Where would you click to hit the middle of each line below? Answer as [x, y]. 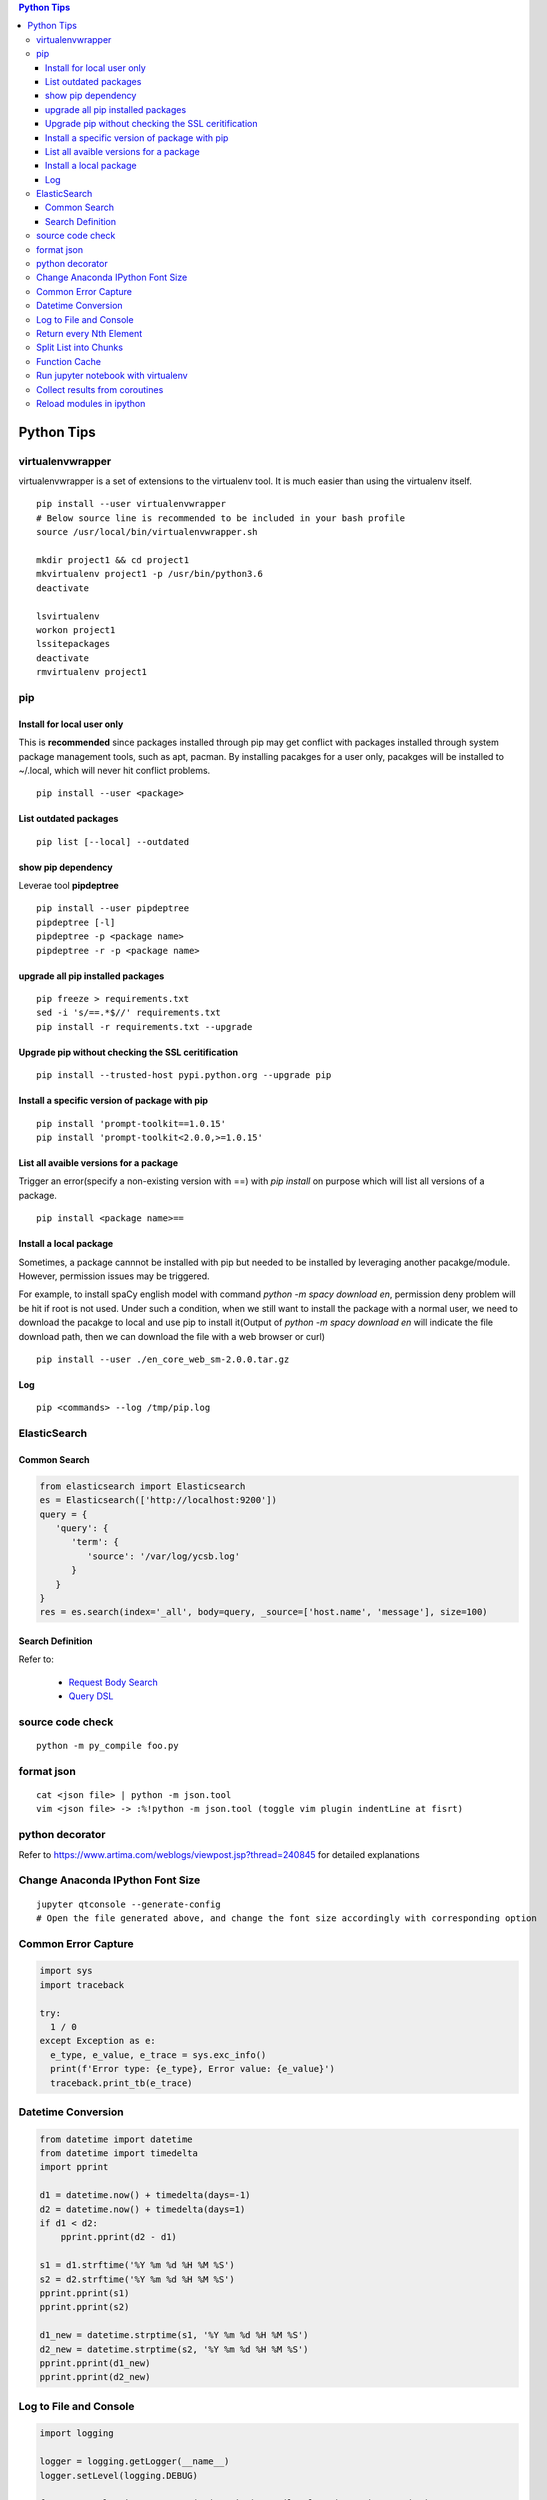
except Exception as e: [98, 2041]
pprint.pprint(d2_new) [95, 2377]
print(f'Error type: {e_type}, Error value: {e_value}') [192, 2069]
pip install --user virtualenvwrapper [131, 504]
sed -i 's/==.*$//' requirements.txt [129, 1013]
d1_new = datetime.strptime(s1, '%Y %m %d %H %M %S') [174, 2335]
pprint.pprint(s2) [84, 2307]
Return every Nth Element [89, 333]
